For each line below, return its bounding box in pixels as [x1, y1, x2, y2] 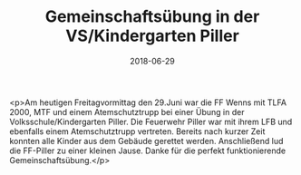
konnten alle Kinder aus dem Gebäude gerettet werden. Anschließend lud [9, 135, 284, 146]
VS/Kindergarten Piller [64, 25, 240, 46]
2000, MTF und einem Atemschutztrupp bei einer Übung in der [9, 106, 245, 117]
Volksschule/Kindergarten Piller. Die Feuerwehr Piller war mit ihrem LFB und [9, 116, 293, 127]
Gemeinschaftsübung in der [44, 6, 260, 27]
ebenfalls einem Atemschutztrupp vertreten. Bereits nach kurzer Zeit [9, 125, 266, 137]
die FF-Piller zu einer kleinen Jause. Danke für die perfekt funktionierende [9, 145, 286, 156]
